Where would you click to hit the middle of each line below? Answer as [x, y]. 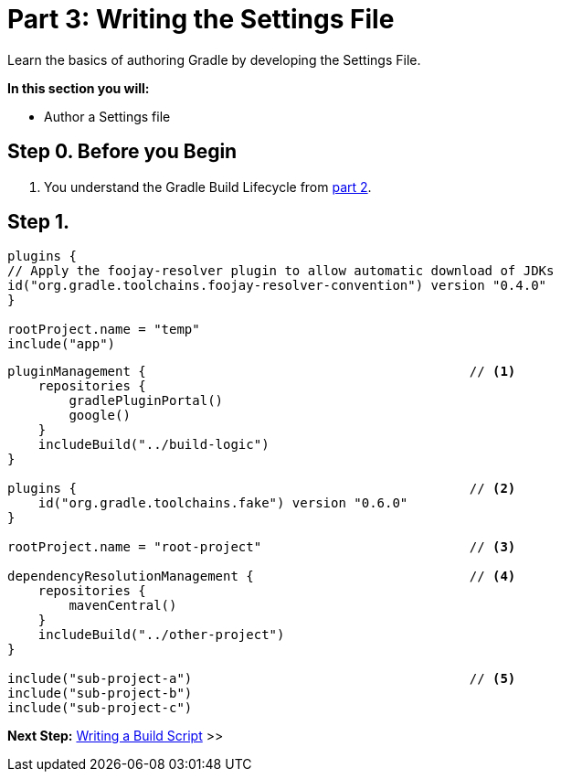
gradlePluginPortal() [146, 401]
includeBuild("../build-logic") [153, 445]
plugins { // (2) [262, 489]
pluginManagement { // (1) [262, 372]
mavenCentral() [123, 606]
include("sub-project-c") [100, 708]
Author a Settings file [107, 116]
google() [100, 416]
